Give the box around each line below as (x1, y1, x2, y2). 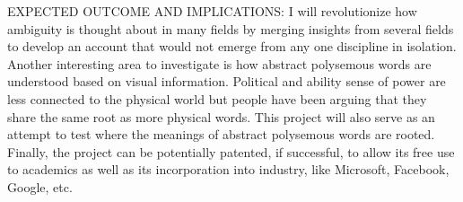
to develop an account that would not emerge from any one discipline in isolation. (7, 37, 457, 56)
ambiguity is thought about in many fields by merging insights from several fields (7, 19, 454, 38)
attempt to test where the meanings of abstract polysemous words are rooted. (7, 125, 435, 144)
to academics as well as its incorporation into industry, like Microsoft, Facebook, (7, 160, 450, 179)
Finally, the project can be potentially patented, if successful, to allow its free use (7, 142, 455, 161)
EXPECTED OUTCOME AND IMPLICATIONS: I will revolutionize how (7, 2, 417, 20)
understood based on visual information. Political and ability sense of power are (7, 72, 446, 91)
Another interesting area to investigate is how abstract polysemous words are (7, 54, 432, 73)
